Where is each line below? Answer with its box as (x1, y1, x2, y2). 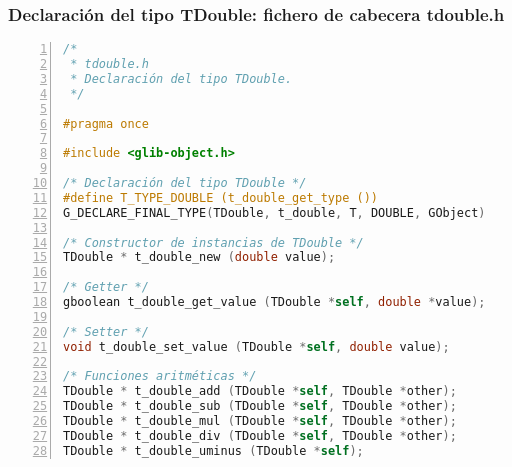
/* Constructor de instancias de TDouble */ (63, 235, 364, 250)
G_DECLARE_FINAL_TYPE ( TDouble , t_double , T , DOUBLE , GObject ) (63, 205, 486, 220)
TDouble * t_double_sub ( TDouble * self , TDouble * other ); (63, 399, 457, 414)
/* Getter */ (63, 280, 149, 295)
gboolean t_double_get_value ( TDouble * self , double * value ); (63, 295, 486, 310)
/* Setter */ (63, 324, 149, 339)
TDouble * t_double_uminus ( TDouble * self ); (63, 443, 364, 458)
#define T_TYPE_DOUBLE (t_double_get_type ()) (63, 190, 378, 205)
